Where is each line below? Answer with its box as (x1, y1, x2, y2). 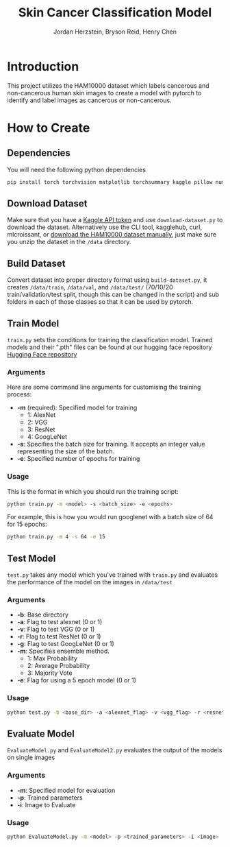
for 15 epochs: (7, 520, 48, 529)
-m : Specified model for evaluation (16, 786, 116, 794)
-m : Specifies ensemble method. (16, 647, 110, 656)
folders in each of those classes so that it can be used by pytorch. (7, 298, 194, 306)
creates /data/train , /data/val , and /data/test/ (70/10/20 (7, 283, 173, 291)
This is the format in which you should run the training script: (7, 487, 179, 495)
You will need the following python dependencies (7, 165, 146, 174)
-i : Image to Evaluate (16, 800, 76, 809)
